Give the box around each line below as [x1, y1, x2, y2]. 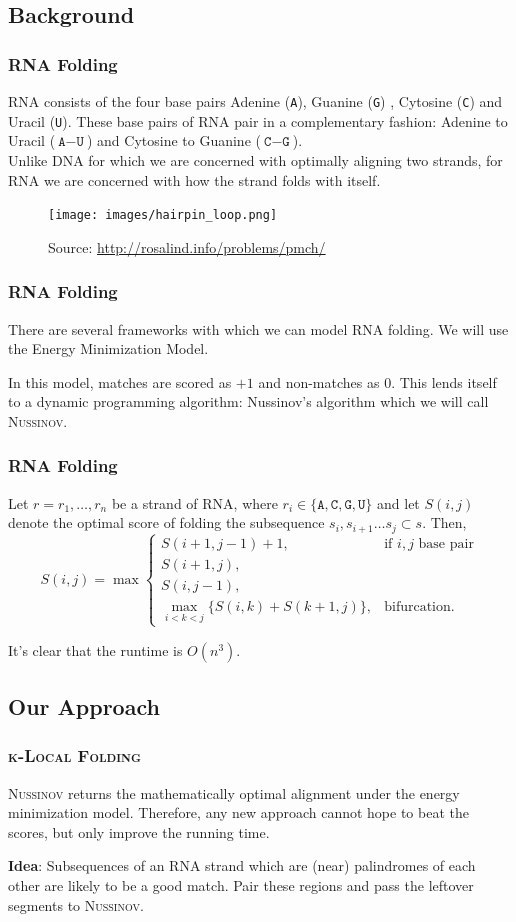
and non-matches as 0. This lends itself [258, 371, 497, 392]
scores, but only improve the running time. [8, 821, 270, 842]
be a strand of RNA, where [111, 492, 278, 513]
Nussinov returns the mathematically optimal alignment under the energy [8, 782, 460, 803]
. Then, [422, 512, 467, 533]
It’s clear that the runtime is [8, 639, 183, 660]
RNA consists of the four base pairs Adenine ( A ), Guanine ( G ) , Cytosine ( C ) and [8, 91, 503, 111]
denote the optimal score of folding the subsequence [8, 512, 325, 533]
